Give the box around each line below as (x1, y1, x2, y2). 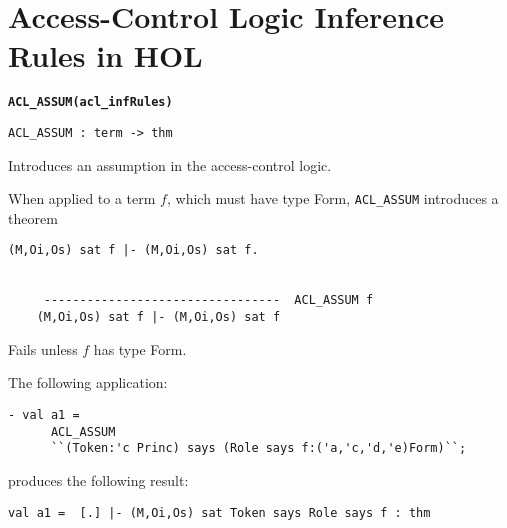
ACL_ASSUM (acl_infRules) (8, 95, 173, 110)
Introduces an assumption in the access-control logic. (8, 154, 332, 175)
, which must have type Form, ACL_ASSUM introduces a (166, 188, 499, 209)
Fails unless (8, 338, 78, 359)
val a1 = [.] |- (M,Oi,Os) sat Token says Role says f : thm (8, 505, 431, 520)
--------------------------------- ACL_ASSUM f (43, 293, 374, 308)
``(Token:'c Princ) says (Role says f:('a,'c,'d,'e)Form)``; (50, 441, 467, 456)
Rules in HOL (8, 35, 203, 76)
